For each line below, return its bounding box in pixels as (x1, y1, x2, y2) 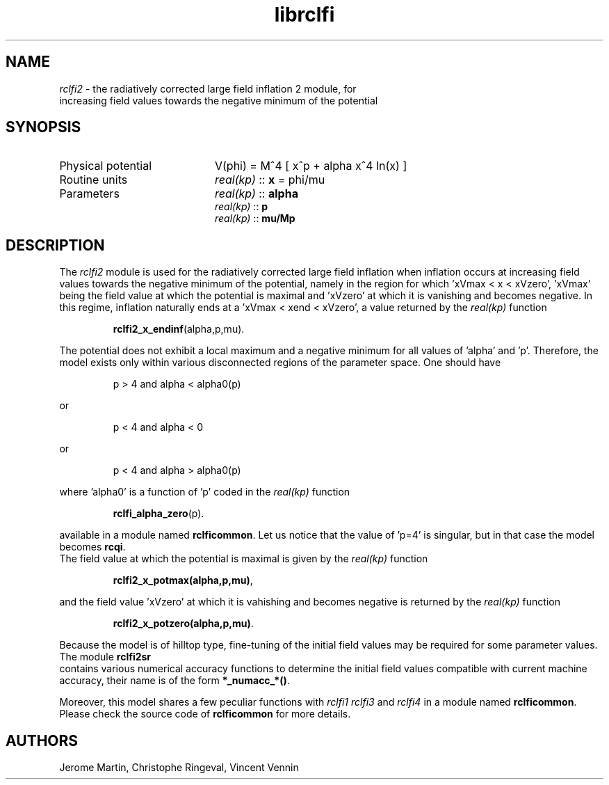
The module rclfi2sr (59, 651, 152, 663)
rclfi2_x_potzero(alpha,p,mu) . (113, 617, 254, 630)
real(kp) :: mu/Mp (215, 212, 295, 225)
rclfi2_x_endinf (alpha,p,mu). (113, 323, 245, 335)
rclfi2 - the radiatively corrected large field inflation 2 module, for (59, 82, 357, 95)
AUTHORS (6, 731, 79, 750)
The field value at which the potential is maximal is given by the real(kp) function (59, 553, 428, 565)
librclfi (274, 3, 335, 26)
